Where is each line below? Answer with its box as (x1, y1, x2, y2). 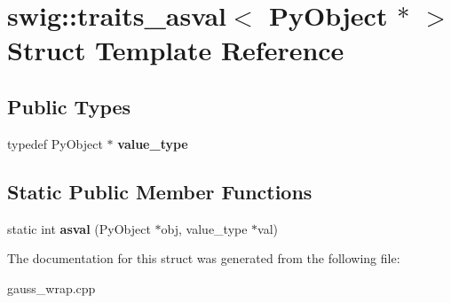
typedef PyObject (7, 134, 103, 152)
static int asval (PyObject (7, 219, 151, 237)
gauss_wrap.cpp (7, 278, 96, 297)
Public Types (7, 92, 131, 120)
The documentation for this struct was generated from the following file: (7, 249, 400, 268)
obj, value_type (161, 219, 248, 237)
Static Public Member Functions (7, 177, 313, 205)
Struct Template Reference (7, 32, 344, 68)
